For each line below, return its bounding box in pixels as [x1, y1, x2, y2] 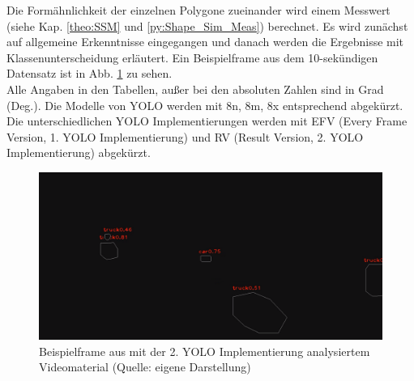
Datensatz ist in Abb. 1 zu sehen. [6, 65, 173, 82]
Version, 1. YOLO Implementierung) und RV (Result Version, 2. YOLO [6, 128, 364, 145]
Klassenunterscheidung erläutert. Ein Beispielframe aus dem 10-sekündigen [6, 49, 378, 66]
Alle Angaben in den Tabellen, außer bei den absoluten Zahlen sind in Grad [6, 80, 384, 97]
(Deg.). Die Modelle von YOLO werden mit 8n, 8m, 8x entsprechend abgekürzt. [6, 96, 403, 113]
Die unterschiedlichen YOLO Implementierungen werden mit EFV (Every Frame [6, 112, 408, 129]
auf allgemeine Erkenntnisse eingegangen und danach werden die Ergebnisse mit [6, 33, 404, 50]
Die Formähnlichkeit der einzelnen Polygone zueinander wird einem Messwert [6, 2, 391, 18]
